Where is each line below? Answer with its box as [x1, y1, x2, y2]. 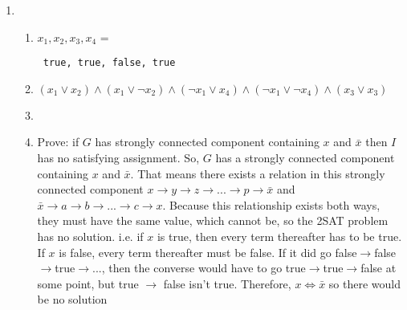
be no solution [37, 291, 108, 308]
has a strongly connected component [215, 149, 395, 166]
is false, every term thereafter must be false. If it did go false [59, 243, 357, 260]
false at [360, 259, 397, 276]
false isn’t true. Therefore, [163, 275, 291, 292]
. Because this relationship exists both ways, [162, 196, 381, 213]
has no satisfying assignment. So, [37, 149, 200, 166]
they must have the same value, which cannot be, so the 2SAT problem [37, 212, 389, 229]
